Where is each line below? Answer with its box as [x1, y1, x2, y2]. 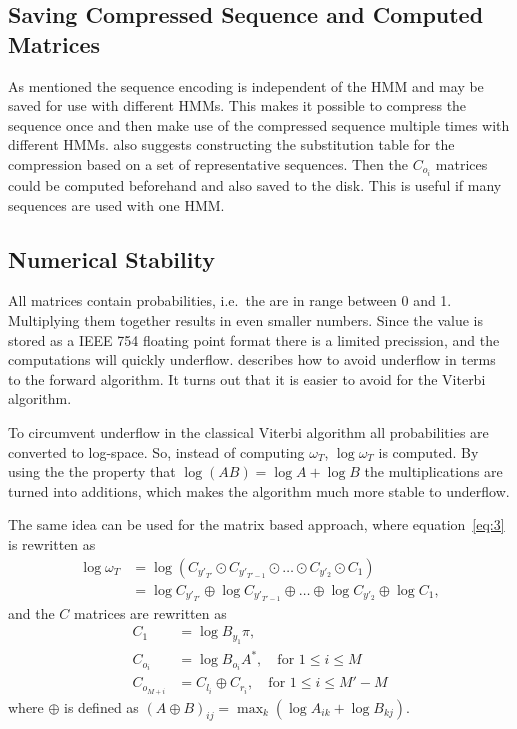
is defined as [64, 696, 139, 717]
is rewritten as [8, 533, 96, 554]
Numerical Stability [8, 243, 215, 274]
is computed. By [378, 441, 479, 462]
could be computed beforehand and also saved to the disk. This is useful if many [8, 175, 502, 196]
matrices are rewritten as [74, 602, 227, 623]
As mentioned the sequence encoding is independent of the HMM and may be [8, 75, 484, 96]
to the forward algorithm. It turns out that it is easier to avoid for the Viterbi [8, 368, 486, 389]
